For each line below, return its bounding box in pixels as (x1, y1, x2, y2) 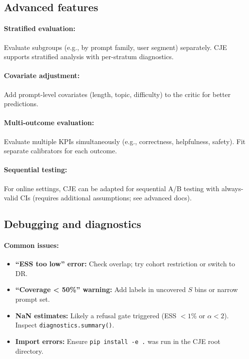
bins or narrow (194, 284, 238, 294)
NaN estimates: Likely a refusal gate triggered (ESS (15, 310, 177, 320)
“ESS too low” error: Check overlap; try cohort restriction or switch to (15, 259, 235, 269)
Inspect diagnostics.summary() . (15, 320, 115, 330)
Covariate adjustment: (4, 70, 80, 81)
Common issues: (4, 240, 59, 250)
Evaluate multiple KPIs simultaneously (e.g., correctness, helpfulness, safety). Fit (4, 136, 246, 146)
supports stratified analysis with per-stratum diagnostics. (4, 51, 174, 62)
